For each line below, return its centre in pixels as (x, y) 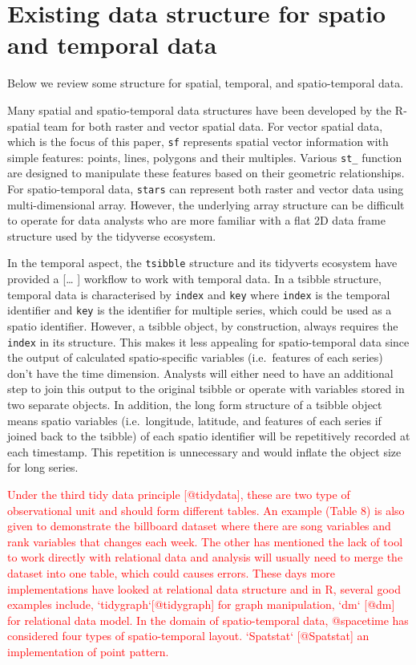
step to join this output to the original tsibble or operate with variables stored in (206, 389)
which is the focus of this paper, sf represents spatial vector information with (198, 142)
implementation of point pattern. (88, 651)
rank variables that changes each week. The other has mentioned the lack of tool (205, 541)
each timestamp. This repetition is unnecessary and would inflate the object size (204, 451)
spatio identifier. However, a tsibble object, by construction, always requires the (203, 326)
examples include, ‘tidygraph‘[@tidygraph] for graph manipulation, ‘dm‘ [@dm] (201, 604)
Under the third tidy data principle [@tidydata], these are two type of (179, 494)
